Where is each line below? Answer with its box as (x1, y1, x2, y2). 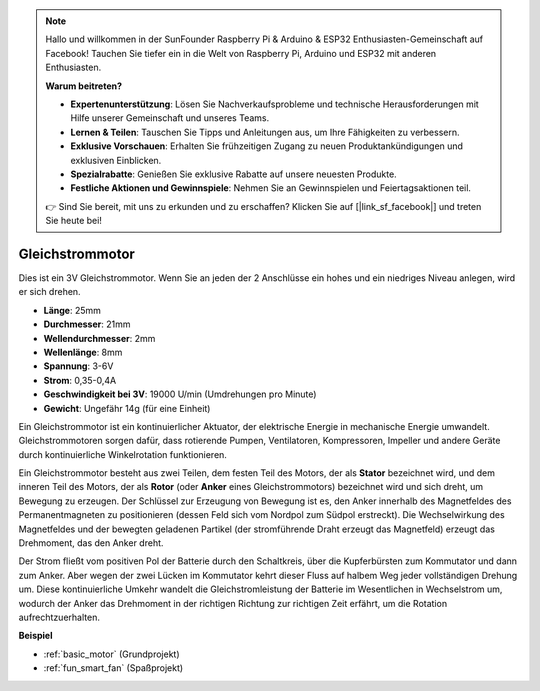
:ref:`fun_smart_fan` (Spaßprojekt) (43, 662, 184, 674)
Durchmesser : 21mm (43, 318, 131, 330)
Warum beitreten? (45, 80, 123, 92)
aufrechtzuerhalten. (18, 611, 100, 623)
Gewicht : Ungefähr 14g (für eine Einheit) (43, 402, 211, 414)
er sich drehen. (18, 286, 81, 298)
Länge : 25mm (43, 304, 102, 316)
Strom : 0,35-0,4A (43, 374, 117, 386)
